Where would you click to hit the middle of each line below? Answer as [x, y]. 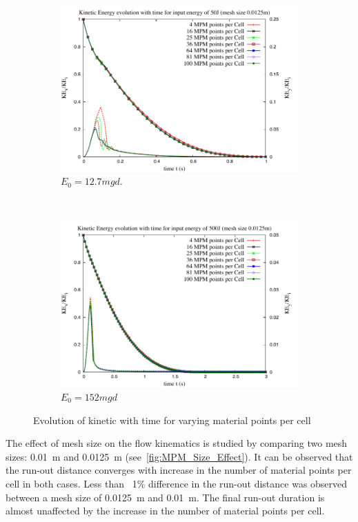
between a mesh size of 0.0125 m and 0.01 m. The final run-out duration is [165, 497]
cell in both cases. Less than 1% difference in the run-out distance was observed [177, 483]
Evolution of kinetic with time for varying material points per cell [172, 420]
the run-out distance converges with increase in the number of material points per [179, 470]
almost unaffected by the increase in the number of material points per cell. [165, 511]
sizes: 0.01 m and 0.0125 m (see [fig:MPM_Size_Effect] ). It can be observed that [179, 456]
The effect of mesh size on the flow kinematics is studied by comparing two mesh [177, 443]
